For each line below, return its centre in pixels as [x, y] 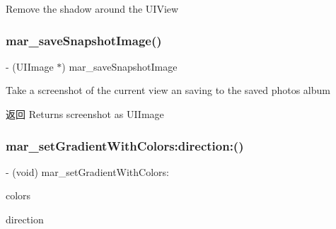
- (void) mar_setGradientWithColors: [87, 171]
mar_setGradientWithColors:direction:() [125, 145]
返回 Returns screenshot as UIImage [85, 114]
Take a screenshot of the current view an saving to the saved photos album [168, 90]
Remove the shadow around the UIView [92, 8]
